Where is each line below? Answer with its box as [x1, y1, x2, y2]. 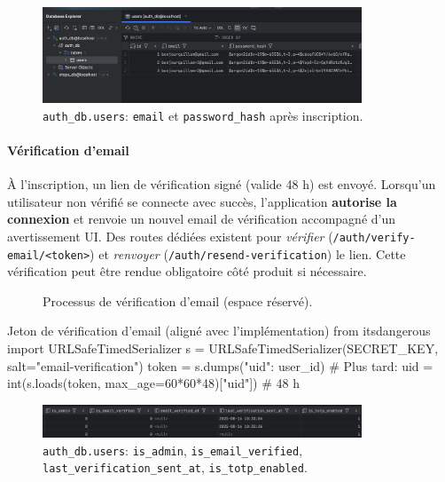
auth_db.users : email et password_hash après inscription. [43, 106, 363, 124]
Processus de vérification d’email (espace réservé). [43, 291, 313, 310]
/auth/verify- [332, 231, 416, 244]
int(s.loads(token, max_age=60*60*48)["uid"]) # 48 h [7, 374, 300, 392]
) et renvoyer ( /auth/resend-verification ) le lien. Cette [90, 244, 406, 263]
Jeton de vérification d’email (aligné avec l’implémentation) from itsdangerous [7, 321, 431, 340]
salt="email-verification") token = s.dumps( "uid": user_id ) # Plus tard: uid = [7, 356, 433, 375]
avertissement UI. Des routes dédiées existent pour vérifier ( [7, 226, 333, 245]
